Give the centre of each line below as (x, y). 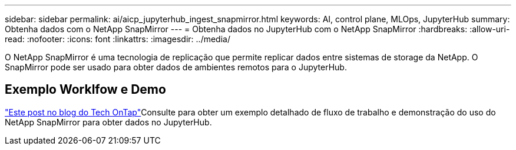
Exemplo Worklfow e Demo (85, 90)
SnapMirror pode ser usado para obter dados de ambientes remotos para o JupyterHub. (176, 67)
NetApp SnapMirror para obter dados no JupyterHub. (108, 122)
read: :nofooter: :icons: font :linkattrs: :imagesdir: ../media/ (118, 39)
